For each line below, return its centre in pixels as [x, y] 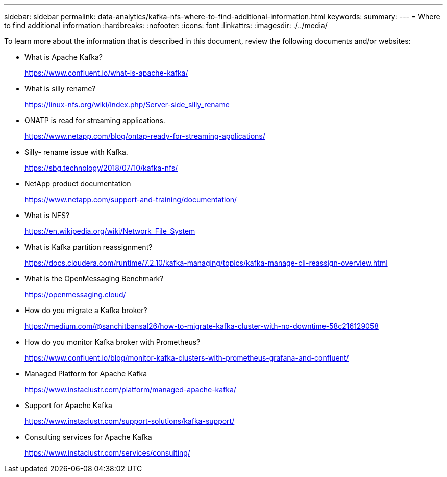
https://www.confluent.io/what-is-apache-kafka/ [106, 73]
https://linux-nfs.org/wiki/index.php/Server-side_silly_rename [127, 104]
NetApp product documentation [78, 184]
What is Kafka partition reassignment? [89, 247]
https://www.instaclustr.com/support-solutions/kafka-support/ [130, 421]
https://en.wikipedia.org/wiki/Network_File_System [110, 231]
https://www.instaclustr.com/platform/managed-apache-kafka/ [130, 389]
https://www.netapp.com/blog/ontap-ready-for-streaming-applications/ [145, 136]
